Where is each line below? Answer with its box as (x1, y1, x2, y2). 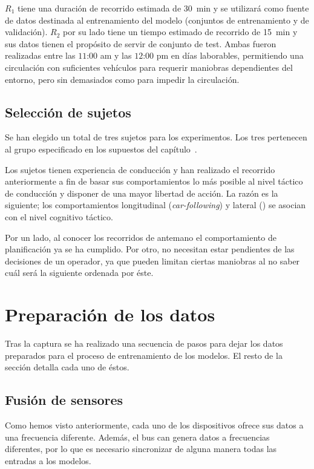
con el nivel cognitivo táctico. (5, 210, 113, 223)
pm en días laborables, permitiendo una (156, 49, 304, 62)
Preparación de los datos (5, 302, 215, 327)
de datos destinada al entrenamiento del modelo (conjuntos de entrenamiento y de (5, 13, 309, 26)
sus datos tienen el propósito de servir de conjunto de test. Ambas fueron (5, 37, 276, 50)
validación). (5, 25, 48, 38)
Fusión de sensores (5, 390, 123, 409)
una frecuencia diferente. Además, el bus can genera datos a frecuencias (5, 430, 270, 443)
